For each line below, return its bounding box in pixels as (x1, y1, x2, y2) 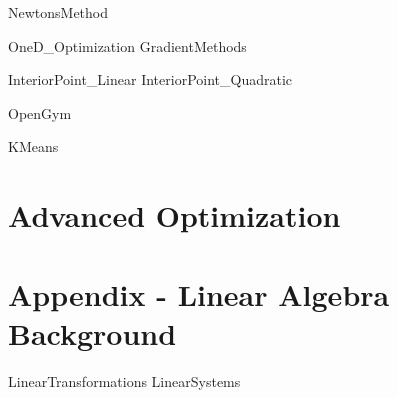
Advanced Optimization (8, 195, 341, 236)
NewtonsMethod (8, 2, 109, 22)
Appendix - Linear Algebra (8, 273, 390, 314)
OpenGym (8, 102, 72, 123)
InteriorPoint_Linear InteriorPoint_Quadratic (8, 69, 293, 90)
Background (8, 312, 177, 353)
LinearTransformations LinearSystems (8, 370, 241, 391)
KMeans (8, 136, 59, 157)
